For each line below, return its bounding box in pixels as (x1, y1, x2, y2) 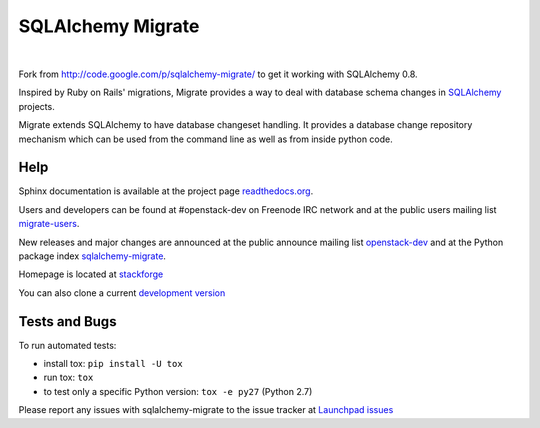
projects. (18, 100, 55, 112)
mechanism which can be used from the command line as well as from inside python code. (18, 133, 394, 145)
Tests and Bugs (18, 313, 117, 330)
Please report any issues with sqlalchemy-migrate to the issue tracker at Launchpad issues (18, 404, 394, 416)
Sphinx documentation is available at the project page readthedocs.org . (18, 185, 314, 197)
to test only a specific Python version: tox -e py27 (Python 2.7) (43, 385, 313, 397)
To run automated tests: (18, 339, 117, 351)
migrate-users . (18, 218, 80, 230)
